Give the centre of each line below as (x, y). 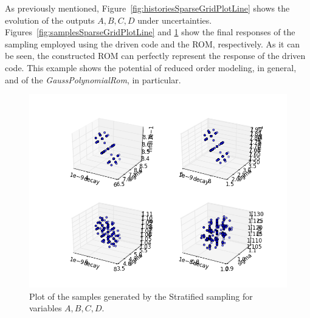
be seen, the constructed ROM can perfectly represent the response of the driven (155, 56)
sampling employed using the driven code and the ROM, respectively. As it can (153, 43)
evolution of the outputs (50, 20)
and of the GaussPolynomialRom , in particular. (93, 79)
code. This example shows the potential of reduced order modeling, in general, (151, 67)
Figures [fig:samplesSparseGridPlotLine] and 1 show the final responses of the (150, 32)
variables (46, 308)
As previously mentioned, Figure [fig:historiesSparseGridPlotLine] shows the (147, 8)
